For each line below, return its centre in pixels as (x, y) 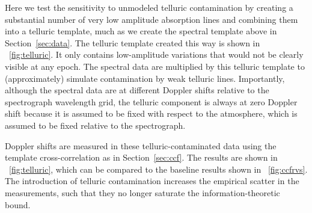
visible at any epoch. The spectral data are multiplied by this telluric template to (155, 66)
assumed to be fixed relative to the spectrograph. (95, 125)
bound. (18, 204)
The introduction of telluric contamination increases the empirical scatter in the (152, 181)
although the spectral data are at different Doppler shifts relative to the (137, 90)
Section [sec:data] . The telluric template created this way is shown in (133, 42)
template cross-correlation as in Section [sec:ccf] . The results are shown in (141, 157)
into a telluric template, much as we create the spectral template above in (141, 31)
